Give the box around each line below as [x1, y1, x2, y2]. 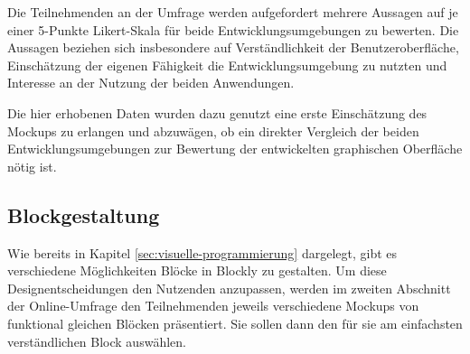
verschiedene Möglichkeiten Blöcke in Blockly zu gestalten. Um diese [7, 261, 387, 280]
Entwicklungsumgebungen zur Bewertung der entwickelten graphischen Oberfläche [7, 139, 463, 158]
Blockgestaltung [7, 200, 160, 228]
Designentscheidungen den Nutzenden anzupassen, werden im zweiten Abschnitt [7, 278, 451, 297]
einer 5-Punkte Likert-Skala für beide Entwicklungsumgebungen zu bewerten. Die [7, 20, 459, 39]
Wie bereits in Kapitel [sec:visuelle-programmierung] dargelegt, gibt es [7, 243, 398, 262]
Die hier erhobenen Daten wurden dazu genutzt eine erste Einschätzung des [7, 103, 428, 122]
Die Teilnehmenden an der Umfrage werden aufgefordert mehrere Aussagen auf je [7, 3, 458, 21]
